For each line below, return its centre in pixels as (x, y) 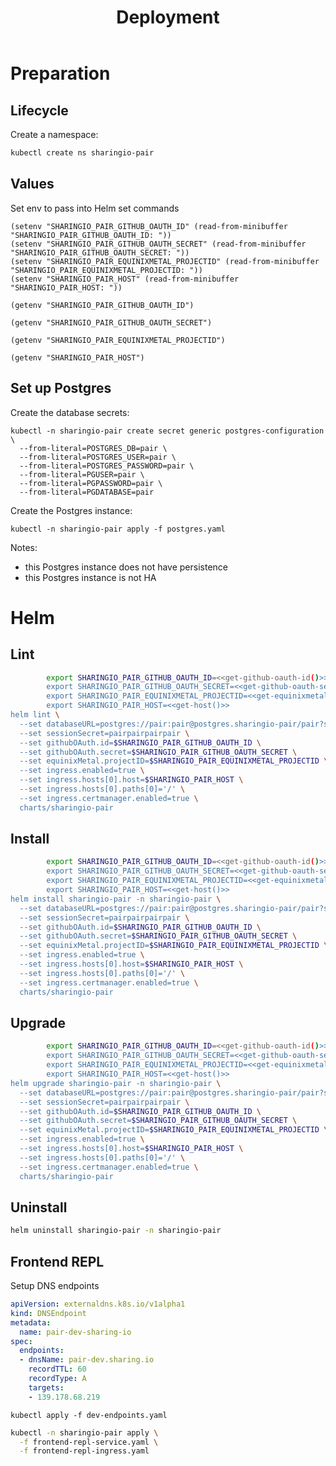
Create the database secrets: (70, 412)
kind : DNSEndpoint (48, 1313)
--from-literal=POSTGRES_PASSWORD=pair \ (107, 466)
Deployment (168, 17)
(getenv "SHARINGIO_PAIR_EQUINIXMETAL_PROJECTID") (118, 340)
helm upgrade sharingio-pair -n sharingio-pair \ (116, 1083)
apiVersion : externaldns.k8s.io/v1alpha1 (98, 1304)
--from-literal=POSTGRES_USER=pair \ (98, 457)
